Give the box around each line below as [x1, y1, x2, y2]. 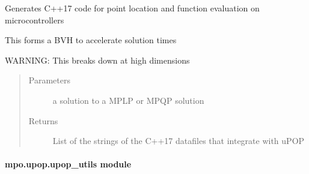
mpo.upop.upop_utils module [5, 158, 132, 170]
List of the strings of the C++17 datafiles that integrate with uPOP [52, 134, 305, 147]
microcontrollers [5, 13, 64, 26]
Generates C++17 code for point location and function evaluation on [5, 2, 260, 14]
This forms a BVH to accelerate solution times [5, 34, 177, 46]
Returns [28, 114, 58, 127]
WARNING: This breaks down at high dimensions [5, 53, 190, 66]
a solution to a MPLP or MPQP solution [52, 94, 204, 106]
